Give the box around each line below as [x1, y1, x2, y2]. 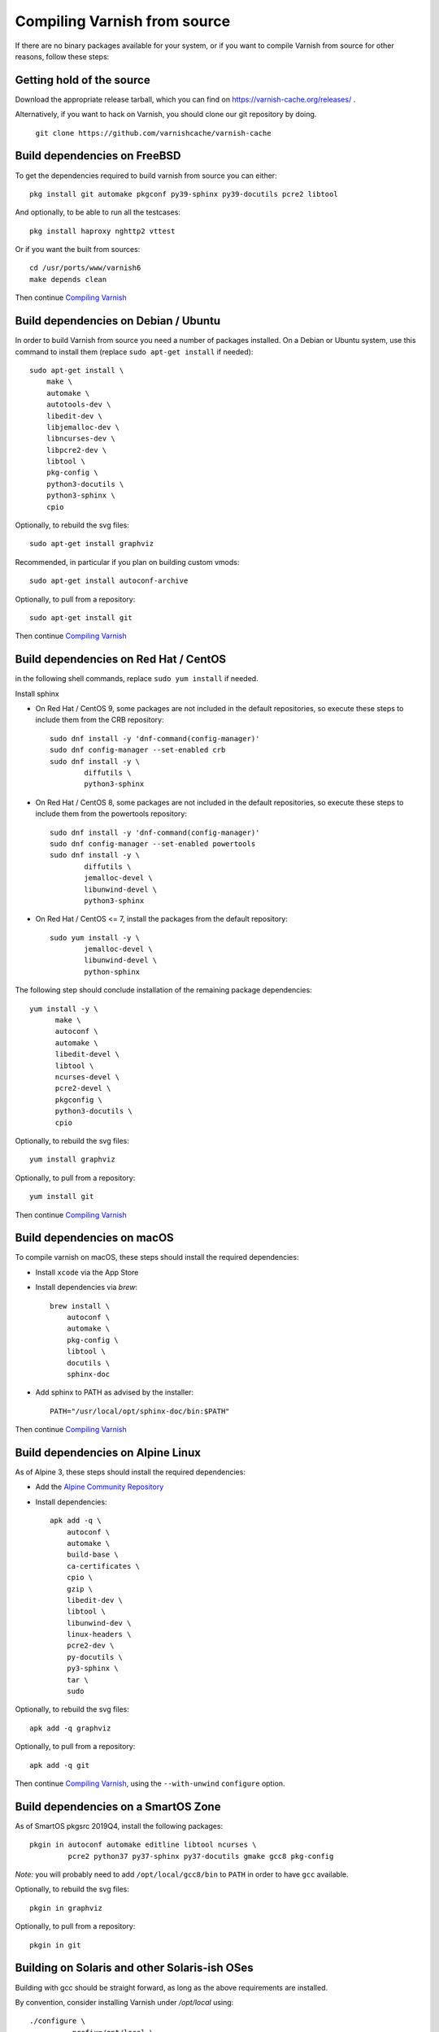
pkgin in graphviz [29, 1903, 103, 1913]
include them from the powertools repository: [35, 809, 187, 818]
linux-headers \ [66, 1630, 132, 1639]
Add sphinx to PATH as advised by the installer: [35, 1387, 194, 1397]
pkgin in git [29, 1940, 81, 1950]
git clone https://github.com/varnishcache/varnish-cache [35, 128, 272, 137]
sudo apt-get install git [29, 613, 133, 622]
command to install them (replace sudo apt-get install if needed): [15, 346, 254, 357]
